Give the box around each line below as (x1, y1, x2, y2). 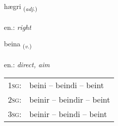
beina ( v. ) (4, 38, 32, 50)
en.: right (4, 21, 31, 32)
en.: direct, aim (4, 59, 50, 70)
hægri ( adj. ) (4, 1, 38, 12)
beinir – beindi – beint (29, 108, 107, 120)
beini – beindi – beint (29, 79, 104, 91)
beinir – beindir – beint (29, 93, 111, 105)
